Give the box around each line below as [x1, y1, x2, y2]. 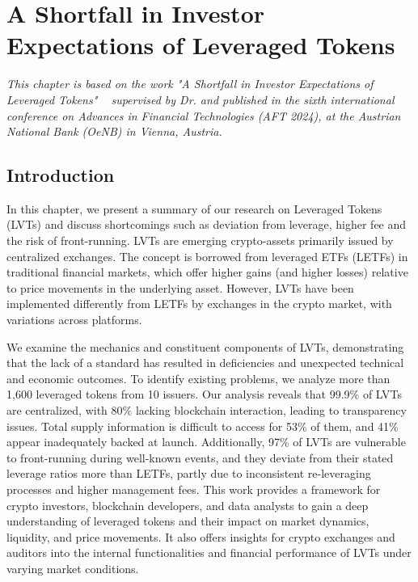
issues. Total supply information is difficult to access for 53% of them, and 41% [6, 417, 399, 434]
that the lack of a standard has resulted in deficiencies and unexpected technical [6, 354, 404, 371]
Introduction [6, 162, 115, 188]
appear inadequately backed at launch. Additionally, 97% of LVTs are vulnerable [6, 433, 406, 450]
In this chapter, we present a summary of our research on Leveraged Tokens [6, 200, 382, 217]
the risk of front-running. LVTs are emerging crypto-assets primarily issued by [6, 232, 394, 249]
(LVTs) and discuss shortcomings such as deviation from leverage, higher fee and [6, 216, 407, 233]
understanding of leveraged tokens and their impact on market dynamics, [6, 512, 369, 529]
